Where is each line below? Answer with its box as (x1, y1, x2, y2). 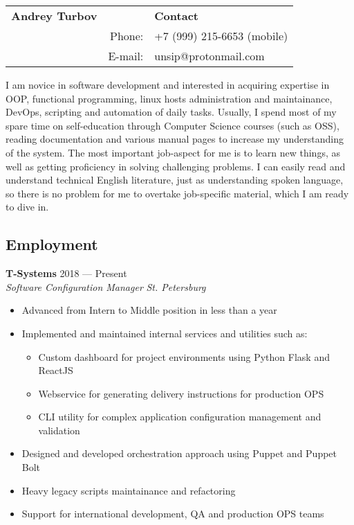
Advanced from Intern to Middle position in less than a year (21, 303, 277, 317)
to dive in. (6, 199, 49, 214)
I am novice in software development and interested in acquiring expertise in (6, 78, 330, 91)
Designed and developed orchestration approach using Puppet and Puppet (21, 446, 337, 461)
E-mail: (108, 48, 144, 64)
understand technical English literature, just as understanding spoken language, (6, 172, 344, 187)
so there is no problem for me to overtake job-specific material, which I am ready (6, 186, 349, 200)
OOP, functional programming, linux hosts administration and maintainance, (6, 91, 333, 105)
